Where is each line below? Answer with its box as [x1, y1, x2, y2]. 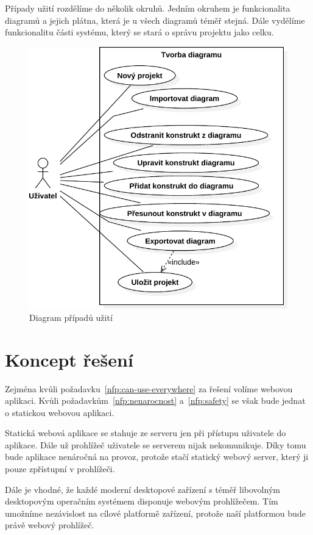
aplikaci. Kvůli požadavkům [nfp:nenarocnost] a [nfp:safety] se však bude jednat [5, 394, 306, 407]
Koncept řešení [5, 346, 133, 372]
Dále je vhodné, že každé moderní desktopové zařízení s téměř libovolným [5, 483, 280, 495]
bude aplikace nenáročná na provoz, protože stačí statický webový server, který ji [5, 450, 309, 463]
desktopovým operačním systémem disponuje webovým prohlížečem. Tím [5, 495, 278, 508]
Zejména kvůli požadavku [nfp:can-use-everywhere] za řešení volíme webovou [5, 382, 293, 395]
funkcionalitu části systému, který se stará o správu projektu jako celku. [5, 26, 274, 38]
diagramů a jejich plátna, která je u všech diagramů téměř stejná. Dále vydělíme [5, 13, 305, 26]
